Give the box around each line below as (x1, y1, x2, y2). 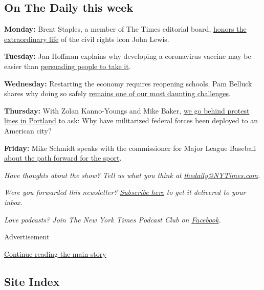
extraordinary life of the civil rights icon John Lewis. (4, 33, 169, 44)
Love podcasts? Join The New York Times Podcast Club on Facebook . (4, 214, 221, 225)
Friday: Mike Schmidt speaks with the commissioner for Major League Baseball (4, 142, 256, 153)
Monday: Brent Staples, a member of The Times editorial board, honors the (4, 24, 247, 34)
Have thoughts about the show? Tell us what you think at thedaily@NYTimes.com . (4, 169, 260, 180)
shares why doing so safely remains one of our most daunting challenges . (4, 88, 231, 99)
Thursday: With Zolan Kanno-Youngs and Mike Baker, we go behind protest (4, 105, 250, 116)
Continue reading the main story (4, 248, 106, 259)
